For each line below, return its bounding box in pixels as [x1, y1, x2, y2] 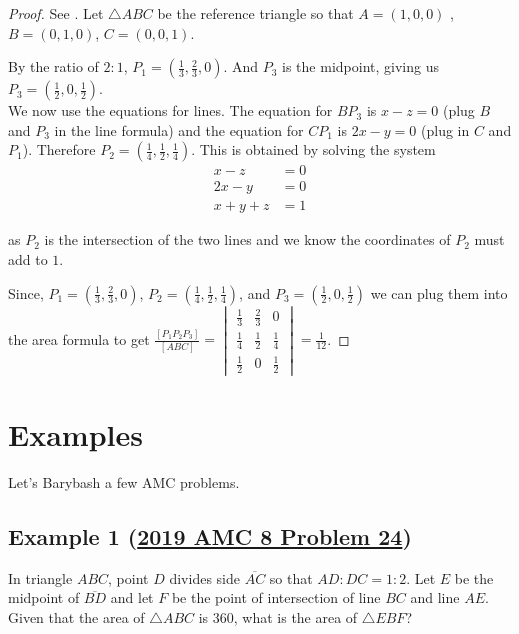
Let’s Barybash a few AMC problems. [8, 472, 240, 493]
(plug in [421, 119, 470, 140]
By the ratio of [8, 56, 99, 77]
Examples [8, 414, 143, 455]
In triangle [8, 567, 73, 588]
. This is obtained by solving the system [191, 139, 436, 160]
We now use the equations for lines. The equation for [8, 100, 333, 121]
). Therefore [22, 139, 96, 160]
